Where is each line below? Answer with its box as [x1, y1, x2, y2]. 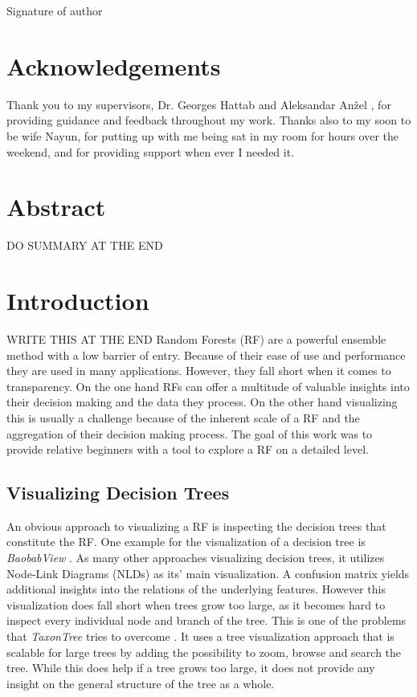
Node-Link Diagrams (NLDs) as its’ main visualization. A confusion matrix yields [6, 565, 410, 581]
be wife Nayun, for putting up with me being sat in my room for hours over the [6, 127, 399, 144]
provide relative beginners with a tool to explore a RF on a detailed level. [6, 441, 369, 458]
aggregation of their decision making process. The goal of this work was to [6, 425, 373, 442]
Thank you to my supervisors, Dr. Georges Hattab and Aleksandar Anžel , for [6, 96, 391, 112]
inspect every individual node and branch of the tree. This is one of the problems [6, 612, 407, 629]
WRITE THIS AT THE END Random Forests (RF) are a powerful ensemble [6, 330, 386, 347]
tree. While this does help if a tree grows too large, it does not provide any [6, 659, 375, 676]
